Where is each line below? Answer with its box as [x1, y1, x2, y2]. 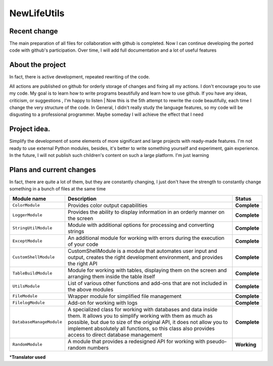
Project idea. [9, 125, 51, 134]
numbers [87, 344, 109, 351]
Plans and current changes [9, 165, 96, 174]
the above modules [67, 286, 114, 293]
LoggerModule [12, 213, 42, 218]
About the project [9, 61, 66, 69]
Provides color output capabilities [67, 201, 148, 209]
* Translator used [9, 354, 45, 360]
